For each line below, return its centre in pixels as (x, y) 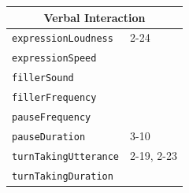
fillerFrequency (54, 98)
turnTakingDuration (63, 176)
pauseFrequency (52, 117)
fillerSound (43, 78)
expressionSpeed (54, 59)
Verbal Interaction (94, 17)
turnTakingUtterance (66, 156)
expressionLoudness (63, 39)
